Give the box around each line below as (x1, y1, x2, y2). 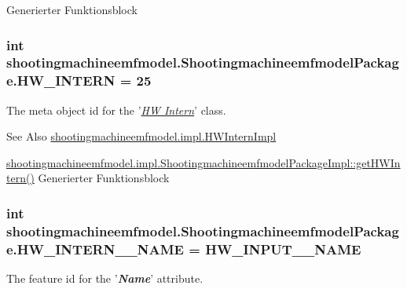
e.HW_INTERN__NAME (6, 239, 184, 258)
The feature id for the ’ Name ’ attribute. (6, 270, 203, 287)
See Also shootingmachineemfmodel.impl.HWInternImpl (6, 128, 277, 144)
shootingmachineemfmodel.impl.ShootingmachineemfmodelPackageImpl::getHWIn (6, 154, 401, 170)
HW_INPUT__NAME (205, 239, 361, 258)
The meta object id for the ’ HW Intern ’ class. (6, 101, 226, 118)
